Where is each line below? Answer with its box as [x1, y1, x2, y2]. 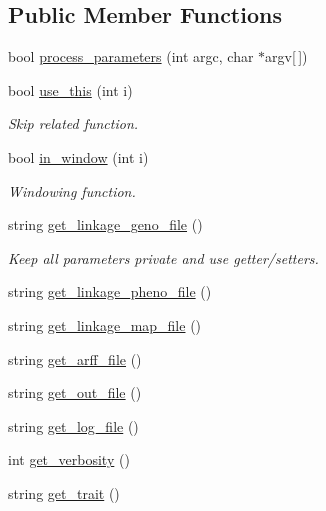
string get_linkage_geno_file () [8, 214, 203, 235]
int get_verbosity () [8, 449, 130, 470]
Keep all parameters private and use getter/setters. [8, 247, 319, 268]
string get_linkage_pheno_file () [8, 281, 212, 302]
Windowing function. [8, 180, 136, 201]
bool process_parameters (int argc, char [8, 46, 254, 67]
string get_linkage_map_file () [8, 314, 202, 335]
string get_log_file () [8, 415, 139, 436]
